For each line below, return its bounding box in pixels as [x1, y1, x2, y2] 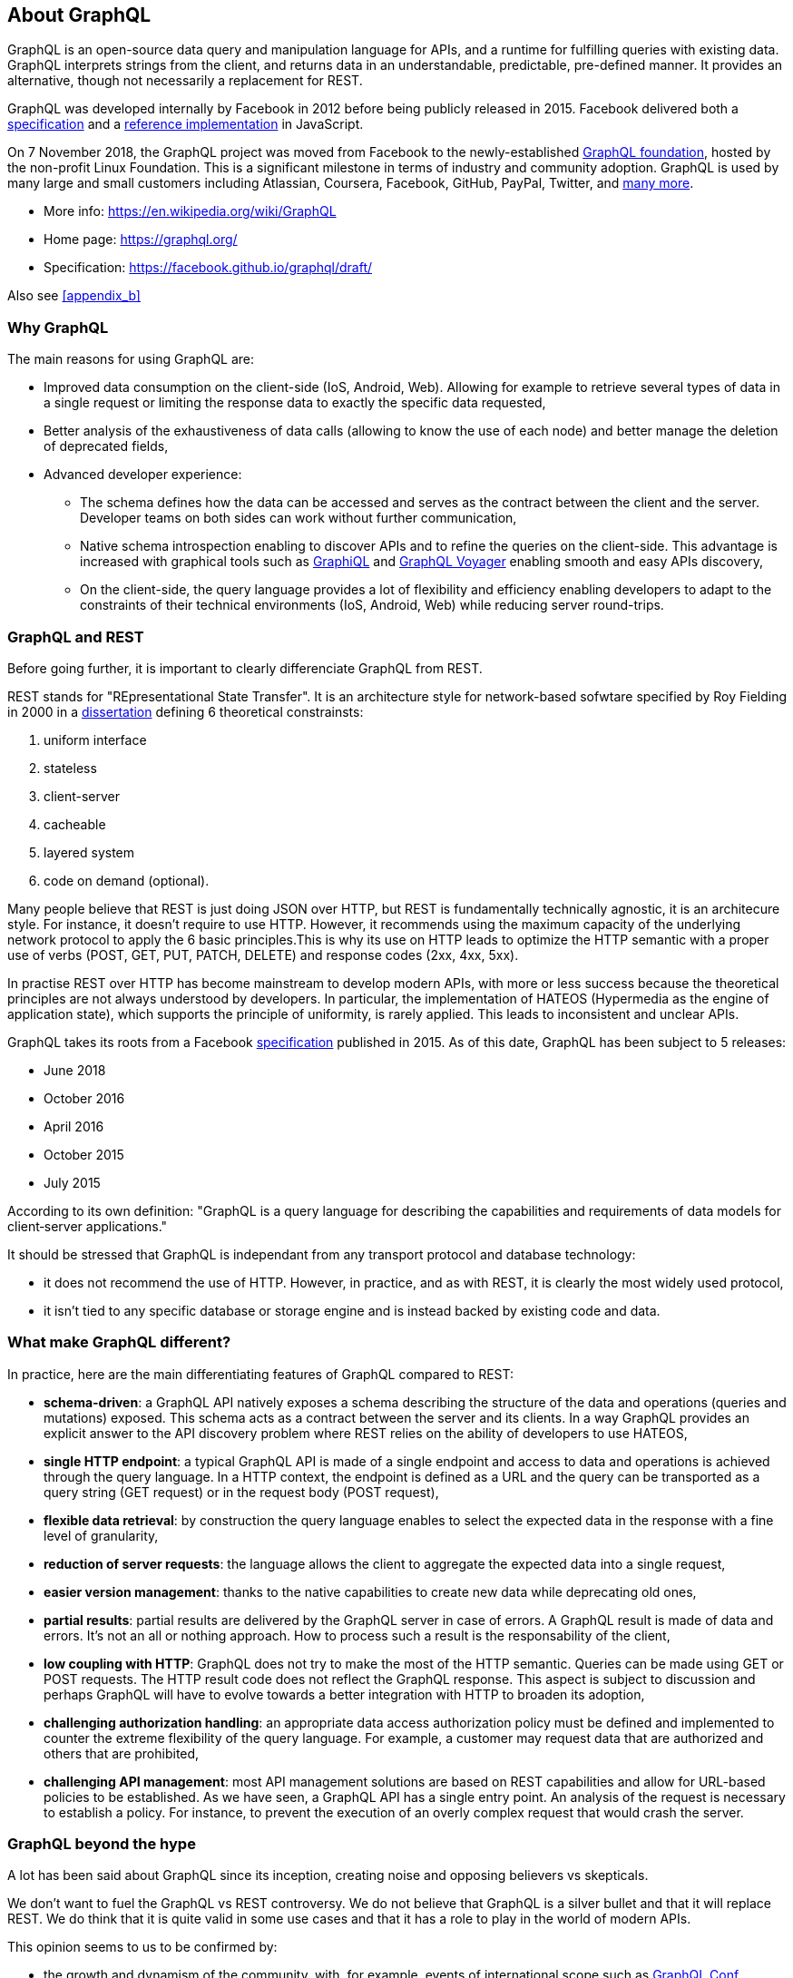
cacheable [44, 816, 106, 832]
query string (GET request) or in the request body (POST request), [44, 1483, 439, 1500]
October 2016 [44, 1090, 125, 1106]
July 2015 [44, 1174, 101, 1190]
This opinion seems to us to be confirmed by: [7, 1939, 278, 1955]
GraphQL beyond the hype [7, 1835, 196, 1854]
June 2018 [44, 1062, 106, 1078]
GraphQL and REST [7, 627, 144, 646]
